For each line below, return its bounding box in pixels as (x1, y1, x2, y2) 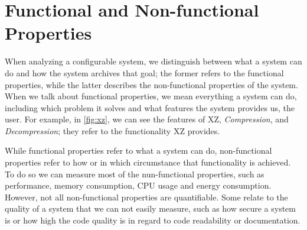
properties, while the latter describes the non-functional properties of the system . (5, 78, 298, 90)
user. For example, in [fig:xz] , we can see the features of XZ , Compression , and (5, 113, 289, 125)
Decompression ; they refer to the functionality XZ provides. (5, 124, 220, 137)
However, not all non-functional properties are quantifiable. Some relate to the (5, 190, 288, 203)
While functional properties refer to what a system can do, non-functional (5, 144, 272, 157)
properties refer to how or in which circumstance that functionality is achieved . (5, 156, 291, 169)
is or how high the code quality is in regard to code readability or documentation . (5, 214, 301, 226)
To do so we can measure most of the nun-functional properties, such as (5, 167, 264, 180)
